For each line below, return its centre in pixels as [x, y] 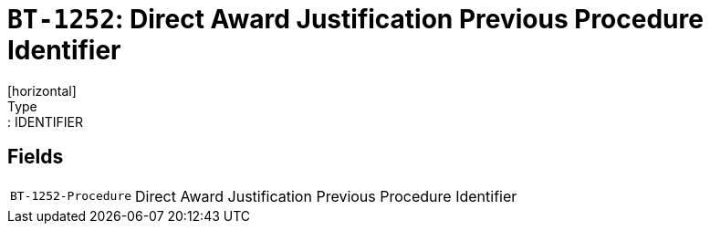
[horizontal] [42, 90]
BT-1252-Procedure [71, 196]
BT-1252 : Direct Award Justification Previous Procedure [355, 19]
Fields [36, 157]
